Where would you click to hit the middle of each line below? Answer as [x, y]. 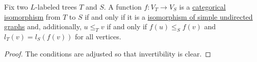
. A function [123, 7]
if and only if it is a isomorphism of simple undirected [169, 16]
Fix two [16, 7]
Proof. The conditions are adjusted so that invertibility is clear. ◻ [108, 53]
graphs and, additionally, [43, 26]
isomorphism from [32, 16]
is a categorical [202, 7]
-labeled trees [56, 7]
